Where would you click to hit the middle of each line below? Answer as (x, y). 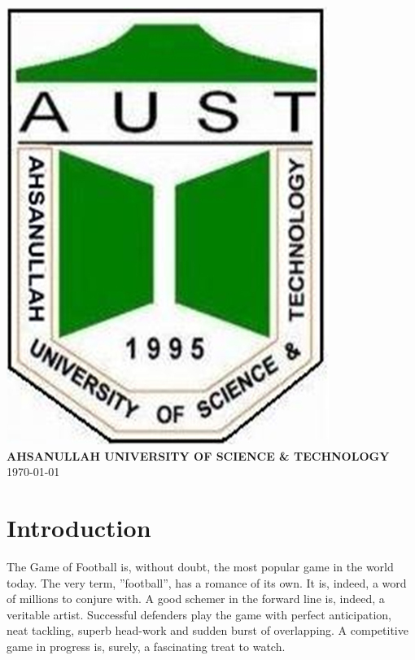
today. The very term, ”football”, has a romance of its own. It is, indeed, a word (207, 582)
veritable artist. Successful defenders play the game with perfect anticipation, (199, 614)
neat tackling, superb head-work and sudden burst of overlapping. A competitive (207, 630)
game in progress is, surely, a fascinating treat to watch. (146, 646)
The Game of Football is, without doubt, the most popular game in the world (200, 566)
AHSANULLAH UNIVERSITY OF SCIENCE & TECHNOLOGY (198, 455)
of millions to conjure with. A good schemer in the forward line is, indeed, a (196, 599)
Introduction (79, 527)
